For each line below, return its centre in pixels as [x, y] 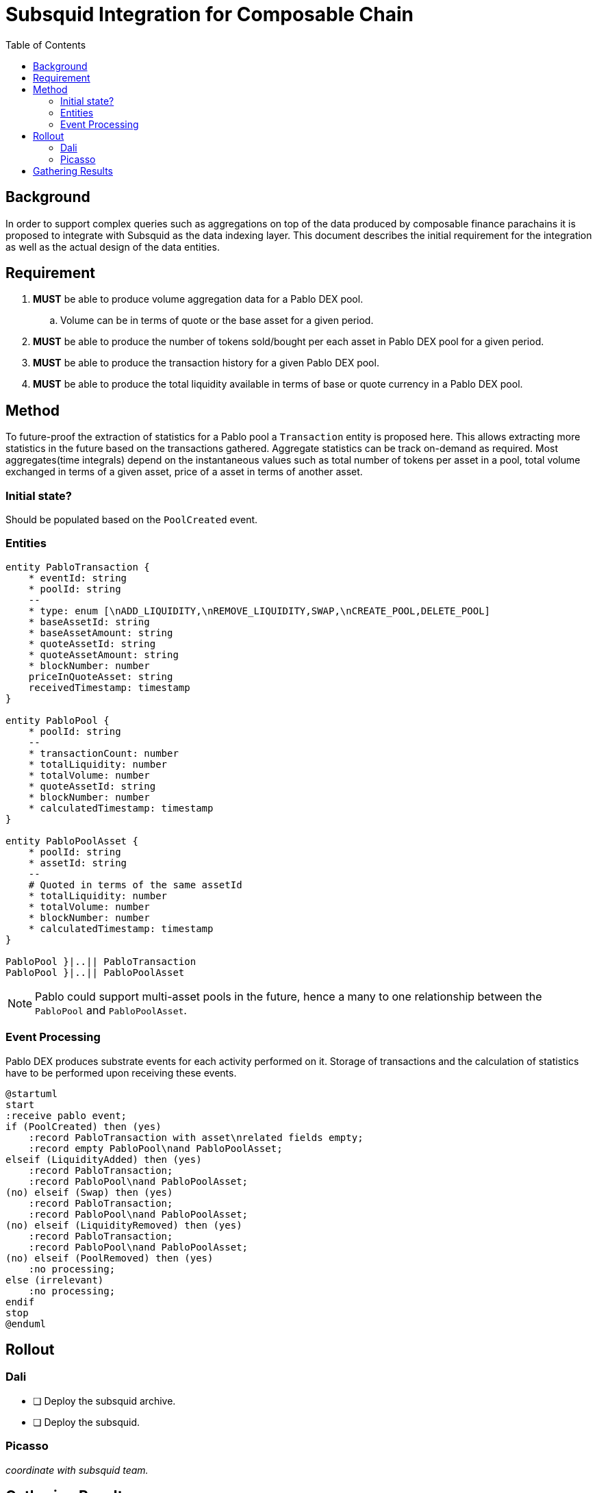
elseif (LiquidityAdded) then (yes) [104, 1159]
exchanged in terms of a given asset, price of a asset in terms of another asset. [184, 472]
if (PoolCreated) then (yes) [84, 1126]
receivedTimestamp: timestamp [109, 687]
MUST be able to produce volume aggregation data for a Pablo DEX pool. [198, 299]
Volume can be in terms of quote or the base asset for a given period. [217, 321]
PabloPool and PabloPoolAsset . [111, 1010]
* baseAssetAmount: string [101, 632]
